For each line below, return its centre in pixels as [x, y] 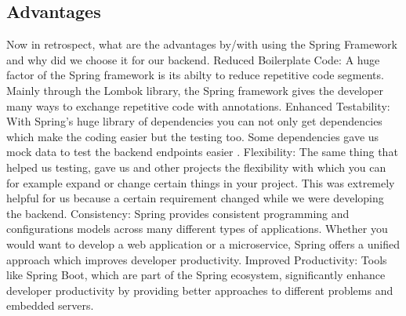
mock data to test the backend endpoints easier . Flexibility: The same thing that [202, 152]
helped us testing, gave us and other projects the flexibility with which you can [196, 167]
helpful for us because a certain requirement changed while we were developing [195, 198]
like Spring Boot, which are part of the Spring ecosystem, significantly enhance [196, 275]
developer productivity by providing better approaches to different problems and [200, 290]
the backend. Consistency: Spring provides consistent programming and [178, 213]
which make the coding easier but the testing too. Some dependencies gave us [193, 136]
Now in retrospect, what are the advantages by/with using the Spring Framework [202, 44]
